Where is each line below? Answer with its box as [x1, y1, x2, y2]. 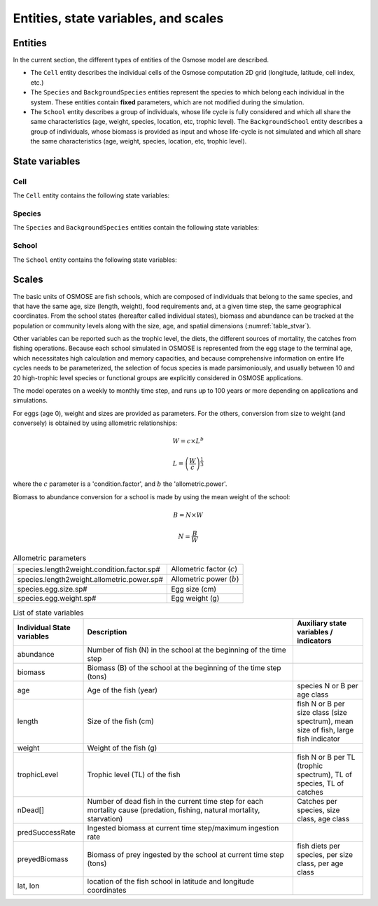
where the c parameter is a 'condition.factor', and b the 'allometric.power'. [13, 480, 227, 488]
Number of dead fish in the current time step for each [87, 796, 264, 806]
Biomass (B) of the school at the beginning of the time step [87, 662, 281, 672]
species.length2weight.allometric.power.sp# [17, 575, 164, 585]
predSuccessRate [17, 827, 76, 837]
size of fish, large [296, 725, 354, 734]
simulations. [13, 396, 48, 405]
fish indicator [296, 734, 341, 744]
